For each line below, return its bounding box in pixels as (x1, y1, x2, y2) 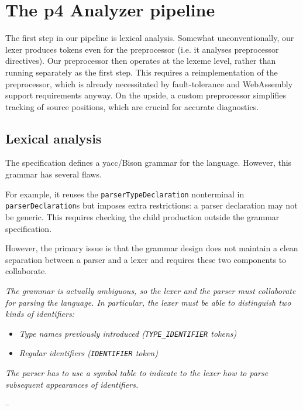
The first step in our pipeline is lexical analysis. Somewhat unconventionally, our (5, 32, 294, 44)
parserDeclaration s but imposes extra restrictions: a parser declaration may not (5, 199, 298, 211)
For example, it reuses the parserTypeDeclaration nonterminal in (5, 187, 245, 200)
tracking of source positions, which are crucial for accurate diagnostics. (5, 100, 259, 112)
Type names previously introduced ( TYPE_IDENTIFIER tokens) (19, 327, 237, 339)
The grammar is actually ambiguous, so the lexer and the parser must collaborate (5, 284, 296, 296)
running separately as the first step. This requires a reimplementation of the (5, 66, 278, 78)
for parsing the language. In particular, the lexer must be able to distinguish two (5, 296, 291, 308)
